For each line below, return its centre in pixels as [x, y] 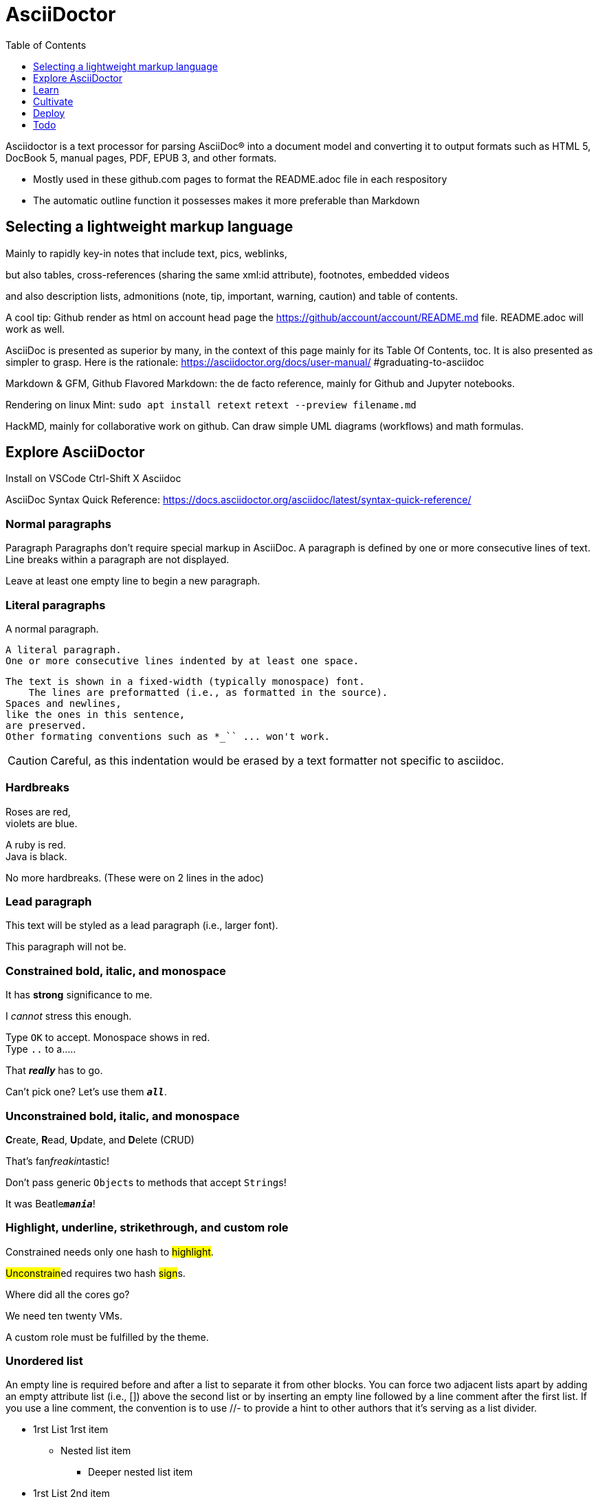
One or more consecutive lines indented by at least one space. [182, 660]
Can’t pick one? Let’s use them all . [86, 1092]
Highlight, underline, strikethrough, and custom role [147, 1228]
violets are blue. [42, 823]
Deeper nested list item [141, 1472]
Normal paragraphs [58, 524]
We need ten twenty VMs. [64, 1315]
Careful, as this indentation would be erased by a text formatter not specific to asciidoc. [277, 760]
